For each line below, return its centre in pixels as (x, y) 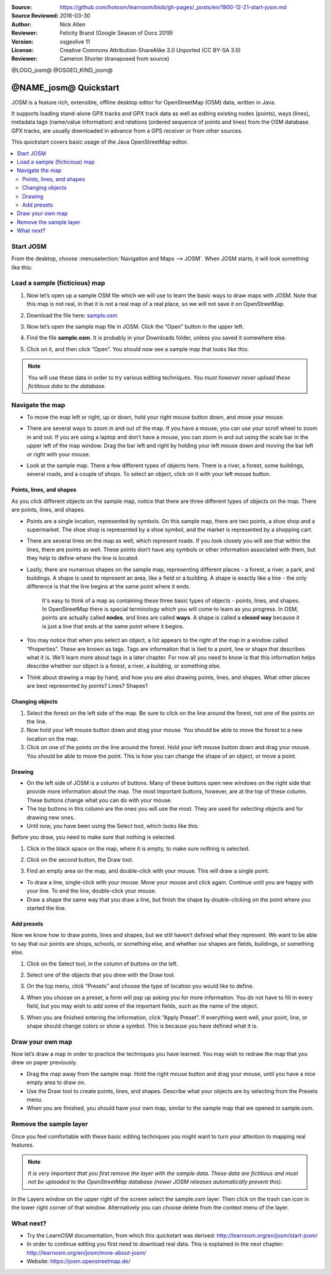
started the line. (47, 908)
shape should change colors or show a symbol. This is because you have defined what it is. (142, 1026)
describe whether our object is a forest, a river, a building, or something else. (124, 666)
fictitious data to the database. (67, 386)
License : (22, 50)
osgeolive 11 (75, 41)
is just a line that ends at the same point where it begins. (113, 626)
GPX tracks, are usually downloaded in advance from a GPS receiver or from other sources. (127, 131)
